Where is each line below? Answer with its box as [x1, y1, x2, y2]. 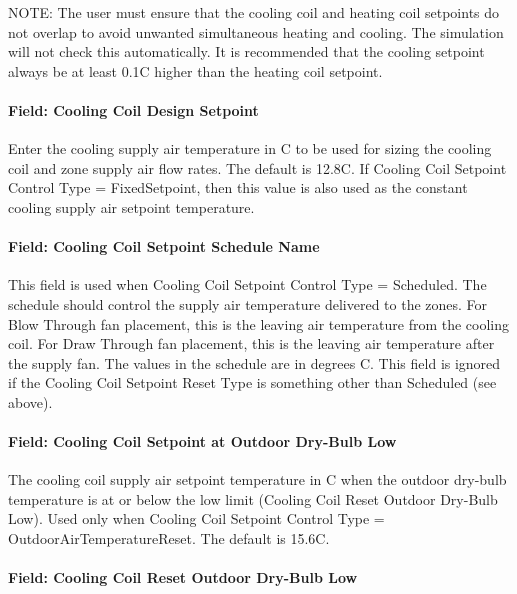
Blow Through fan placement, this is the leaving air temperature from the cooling [8, 313, 510, 334]
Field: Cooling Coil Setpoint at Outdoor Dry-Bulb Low [8, 431, 397, 452]
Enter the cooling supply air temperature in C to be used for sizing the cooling [8, 138, 492, 159]
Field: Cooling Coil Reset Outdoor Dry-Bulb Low [8, 567, 358, 588]
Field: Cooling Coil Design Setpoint [8, 99, 259, 120]
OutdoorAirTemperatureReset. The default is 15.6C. [8, 528, 330, 549]
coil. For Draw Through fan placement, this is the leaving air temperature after [8, 333, 495, 354]
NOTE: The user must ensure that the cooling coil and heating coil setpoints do [8, 2, 500, 22]
